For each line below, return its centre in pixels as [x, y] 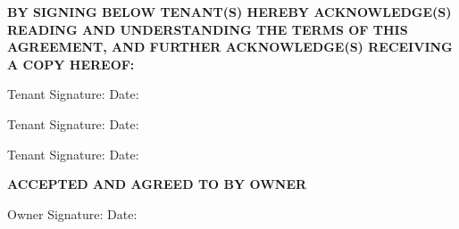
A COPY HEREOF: [71, 64]
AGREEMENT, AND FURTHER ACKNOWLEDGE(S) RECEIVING [230, 47]
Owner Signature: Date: [72, 213]
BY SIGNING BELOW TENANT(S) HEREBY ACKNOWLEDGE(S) [229, 12]
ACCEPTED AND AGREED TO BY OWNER [157, 184]
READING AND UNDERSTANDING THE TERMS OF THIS [208, 29]
